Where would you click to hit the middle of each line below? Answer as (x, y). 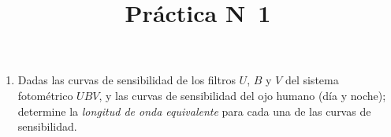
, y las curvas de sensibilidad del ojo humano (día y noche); (242, 95)
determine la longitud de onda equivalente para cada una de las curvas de (194, 111)
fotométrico (45, 95)
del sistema (312, 80)
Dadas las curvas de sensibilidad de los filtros (127, 80)
